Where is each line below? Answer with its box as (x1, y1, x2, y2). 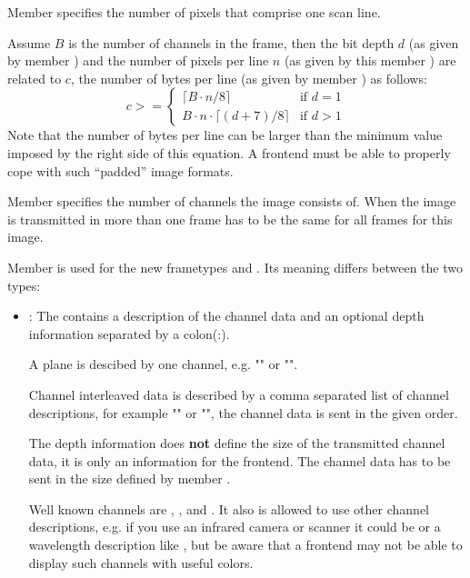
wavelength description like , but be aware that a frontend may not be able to (28, 535, 463, 554)
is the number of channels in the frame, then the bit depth (68, 33, 395, 52)
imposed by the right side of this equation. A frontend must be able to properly (7, 143, 451, 162)
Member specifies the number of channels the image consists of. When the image (7, 192, 456, 211)
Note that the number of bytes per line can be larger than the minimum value (7, 125, 443, 144)
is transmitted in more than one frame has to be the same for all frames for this (7, 209, 453, 228)
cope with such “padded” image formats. (7, 161, 234, 180)
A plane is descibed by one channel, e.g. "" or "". (28, 354, 298, 374)
